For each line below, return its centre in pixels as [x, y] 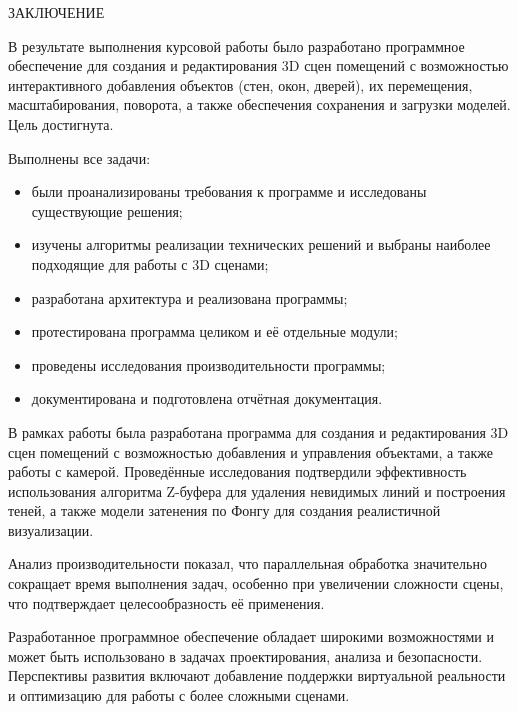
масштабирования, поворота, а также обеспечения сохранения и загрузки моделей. [259, 104]
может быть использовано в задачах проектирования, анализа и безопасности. [245, 655]
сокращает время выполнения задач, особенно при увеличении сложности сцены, [256, 583]
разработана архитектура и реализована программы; [189, 297]
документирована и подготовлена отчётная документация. [207, 398]
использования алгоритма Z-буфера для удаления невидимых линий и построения [257, 490]
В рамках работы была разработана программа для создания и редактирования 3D [258, 431]
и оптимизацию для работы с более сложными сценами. [179, 695]
